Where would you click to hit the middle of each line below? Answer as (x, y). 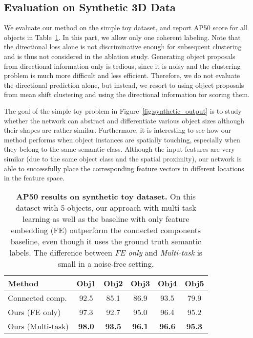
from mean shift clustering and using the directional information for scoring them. (127, 94)
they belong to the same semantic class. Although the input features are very (119, 149)
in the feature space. (34, 178)
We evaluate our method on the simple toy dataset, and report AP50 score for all (126, 28)
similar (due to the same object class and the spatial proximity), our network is (123, 158)
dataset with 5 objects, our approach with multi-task (106, 207)
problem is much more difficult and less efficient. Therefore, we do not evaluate (122, 75)
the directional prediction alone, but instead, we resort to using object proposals (124, 85)
